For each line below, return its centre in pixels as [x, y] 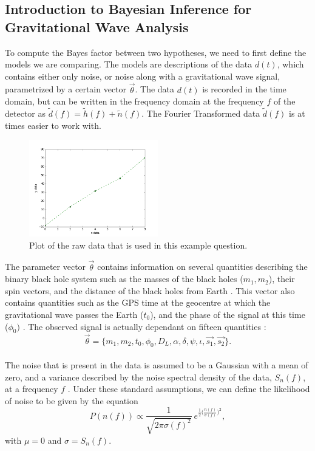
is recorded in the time [244, 89]
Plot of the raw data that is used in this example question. [138, 245]
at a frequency [32, 389]
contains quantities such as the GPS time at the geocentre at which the [138, 302]
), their [282, 279]
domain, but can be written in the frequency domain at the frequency [134, 101]
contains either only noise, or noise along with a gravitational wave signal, [143, 76]
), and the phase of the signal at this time [228, 314]
